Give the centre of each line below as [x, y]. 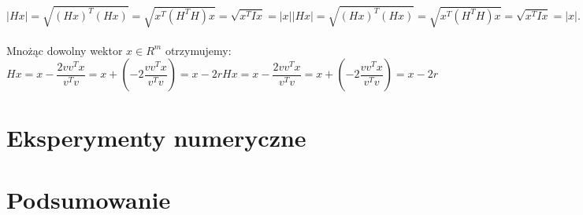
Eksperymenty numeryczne [156, 138]
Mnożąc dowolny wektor [65, 50]
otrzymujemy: [198, 50]
